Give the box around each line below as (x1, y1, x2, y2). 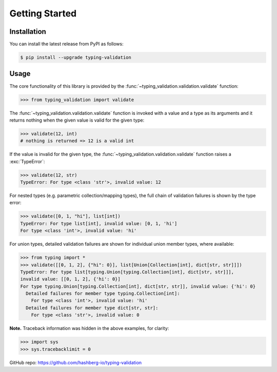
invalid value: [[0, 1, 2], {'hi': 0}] (20, 276, 121, 282)
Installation (9, 27, 46, 36)
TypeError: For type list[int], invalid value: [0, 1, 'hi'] (20, 221, 177, 226)
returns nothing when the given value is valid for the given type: (9, 117, 145, 123)
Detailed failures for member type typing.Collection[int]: (26, 290, 180, 297)
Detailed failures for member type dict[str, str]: (26, 305, 159, 310)
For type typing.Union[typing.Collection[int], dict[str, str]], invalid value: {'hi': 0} (20, 283, 256, 289)
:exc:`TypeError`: (9, 158, 45, 164)
